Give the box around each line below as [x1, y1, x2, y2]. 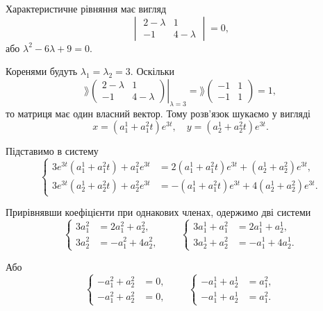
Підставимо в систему [6, 144, 99, 158]
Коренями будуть [6, 64, 78, 78]
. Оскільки [130, 64, 175, 78]
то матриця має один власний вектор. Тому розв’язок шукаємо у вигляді [6, 106, 310, 120]
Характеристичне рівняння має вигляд [6, 1, 167, 15]
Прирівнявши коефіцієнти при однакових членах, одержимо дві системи [6, 205, 311, 219]
